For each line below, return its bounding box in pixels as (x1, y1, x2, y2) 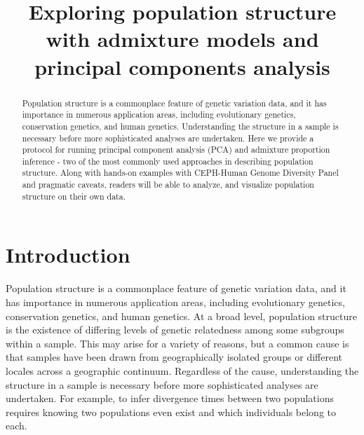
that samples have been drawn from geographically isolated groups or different (6, 350, 343, 364)
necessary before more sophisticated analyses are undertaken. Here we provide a (22, 132, 314, 144)
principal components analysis (34, 52, 330, 81)
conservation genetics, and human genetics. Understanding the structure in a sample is (22, 120, 339, 132)
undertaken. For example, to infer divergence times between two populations (6, 391, 334, 406)
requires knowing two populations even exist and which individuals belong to (6, 404, 336, 419)
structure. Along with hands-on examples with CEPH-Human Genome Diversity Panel (22, 167, 339, 179)
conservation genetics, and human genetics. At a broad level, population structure (6, 308, 357, 323)
